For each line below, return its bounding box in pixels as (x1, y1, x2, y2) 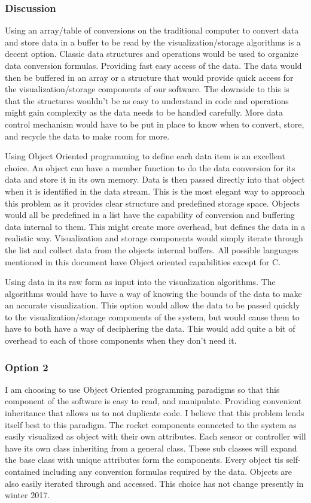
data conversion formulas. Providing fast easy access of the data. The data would (5, 59, 302, 71)
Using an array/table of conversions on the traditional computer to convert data (5, 24, 299, 37)
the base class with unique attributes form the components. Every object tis (5, 453, 283, 466)
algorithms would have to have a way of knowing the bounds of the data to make (5, 287, 302, 299)
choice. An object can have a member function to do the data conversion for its (5, 161, 295, 174)
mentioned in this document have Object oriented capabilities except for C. (5, 255, 281, 268)
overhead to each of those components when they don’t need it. (5, 334, 237, 347)
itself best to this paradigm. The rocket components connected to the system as (5, 418, 297, 431)
